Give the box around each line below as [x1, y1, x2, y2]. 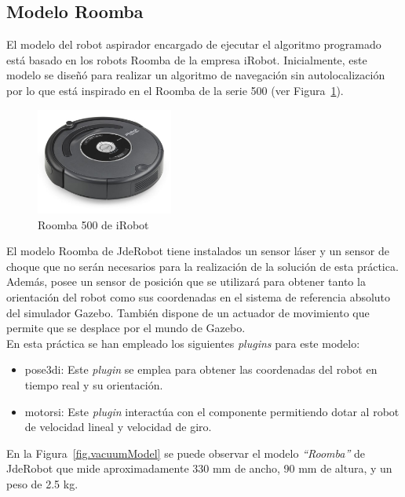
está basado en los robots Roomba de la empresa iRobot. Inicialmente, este [6, 51, 367, 68]
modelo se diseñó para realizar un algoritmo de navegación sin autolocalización [6, 67, 385, 83]
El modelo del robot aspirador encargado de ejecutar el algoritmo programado [6, 36, 381, 53]
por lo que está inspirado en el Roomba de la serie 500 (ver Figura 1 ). [6, 82, 344, 98]
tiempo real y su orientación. [24, 377, 163, 393]
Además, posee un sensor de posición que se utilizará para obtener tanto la [6, 273, 366, 290]
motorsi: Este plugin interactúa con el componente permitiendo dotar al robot [24, 403, 400, 419]
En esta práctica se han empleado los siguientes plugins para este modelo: [6, 334, 360, 351]
